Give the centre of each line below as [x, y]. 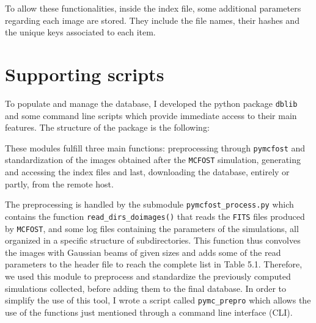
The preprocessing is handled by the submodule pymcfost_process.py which [149, 204]
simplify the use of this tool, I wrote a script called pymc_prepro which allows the [158, 300]
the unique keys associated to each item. [80, 32]
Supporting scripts [85, 74]
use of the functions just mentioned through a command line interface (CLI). [149, 312]
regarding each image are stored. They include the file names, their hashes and [152, 20]
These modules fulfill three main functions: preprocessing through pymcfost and [155, 147]
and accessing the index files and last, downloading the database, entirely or [147, 172]
